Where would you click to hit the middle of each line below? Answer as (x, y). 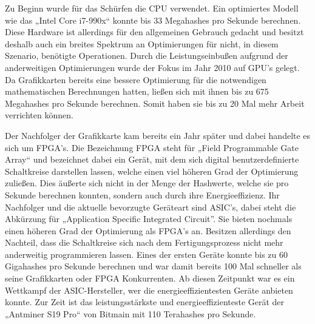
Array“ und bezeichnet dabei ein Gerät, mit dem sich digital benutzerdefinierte (152, 159)
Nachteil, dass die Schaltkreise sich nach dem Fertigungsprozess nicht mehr (144, 242)
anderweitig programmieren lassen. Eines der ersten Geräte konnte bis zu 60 (147, 254)
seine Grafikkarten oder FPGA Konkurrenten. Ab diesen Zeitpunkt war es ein (150, 278)
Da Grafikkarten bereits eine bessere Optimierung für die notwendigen (136, 79)
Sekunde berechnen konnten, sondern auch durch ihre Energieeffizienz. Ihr (142, 194)
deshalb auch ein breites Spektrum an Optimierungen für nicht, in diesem (142, 43)
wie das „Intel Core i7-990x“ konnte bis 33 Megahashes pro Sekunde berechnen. (153, 20)
